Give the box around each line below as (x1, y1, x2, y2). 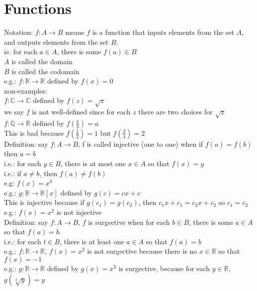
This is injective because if (4, 197, 85, 207)
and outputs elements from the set (4, 36, 109, 47)
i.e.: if (4, 168, 21, 178)
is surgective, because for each (118, 263, 210, 273)
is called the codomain (11, 66, 80, 76)
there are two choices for (138, 106, 213, 117)
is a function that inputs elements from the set (92, 27, 235, 37)
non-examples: (4, 85, 47, 96)
